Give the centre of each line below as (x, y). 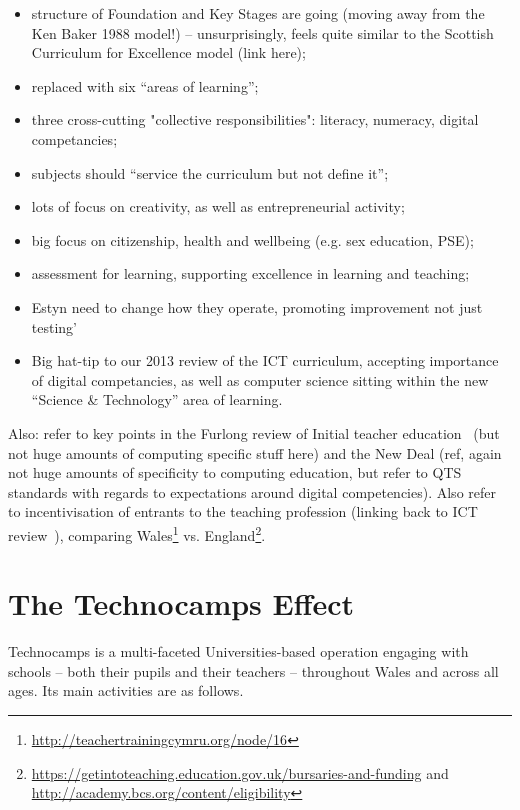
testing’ (54, 326)
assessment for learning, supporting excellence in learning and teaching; (250, 273)
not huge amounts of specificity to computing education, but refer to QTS (235, 472)
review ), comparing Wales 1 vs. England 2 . (137, 533)
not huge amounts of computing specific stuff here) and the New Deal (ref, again (255, 452)
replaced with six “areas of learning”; (145, 85)
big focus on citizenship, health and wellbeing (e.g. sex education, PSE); (252, 239)
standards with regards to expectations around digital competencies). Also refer (252, 491)
